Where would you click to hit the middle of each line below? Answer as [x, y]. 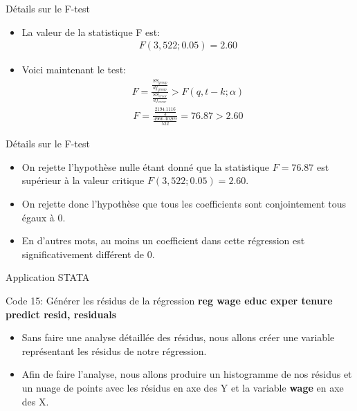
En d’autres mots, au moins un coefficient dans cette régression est [163, 240]
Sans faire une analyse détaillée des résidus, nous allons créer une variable [178, 337]
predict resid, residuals [61, 314]
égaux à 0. [44, 217]
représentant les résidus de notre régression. [114, 350]
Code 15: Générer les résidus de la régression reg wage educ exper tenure [169, 300]
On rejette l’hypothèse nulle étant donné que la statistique [146, 166]
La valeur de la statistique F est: [91, 31]
